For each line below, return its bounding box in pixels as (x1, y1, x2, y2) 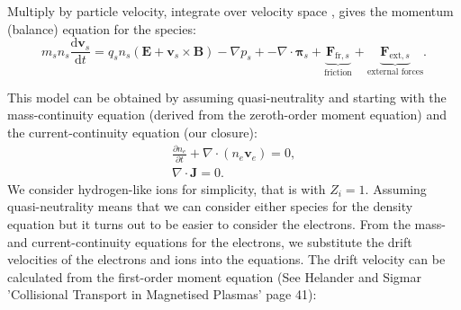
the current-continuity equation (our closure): (7, 123, 258, 142)
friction (323, 68, 352, 78)
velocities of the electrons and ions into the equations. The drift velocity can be (7, 250, 446, 269)
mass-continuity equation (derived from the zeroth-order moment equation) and (7, 105, 447, 124)
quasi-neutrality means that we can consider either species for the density (7, 197, 413, 216)
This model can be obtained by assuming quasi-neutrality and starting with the (7, 87, 447, 106)
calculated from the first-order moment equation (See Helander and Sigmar (7, 267, 421, 286)
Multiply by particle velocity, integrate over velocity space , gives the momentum (7, 2, 454, 20)
